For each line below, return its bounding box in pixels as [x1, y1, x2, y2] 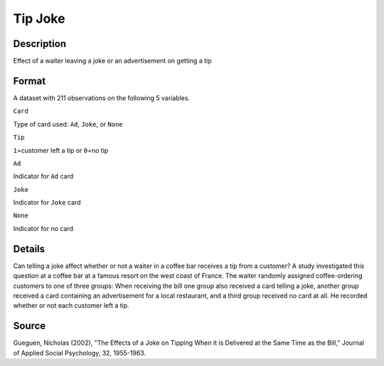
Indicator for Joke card [13, 198, 81, 207]
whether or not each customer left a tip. [13, 301, 129, 310]
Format [13, 75, 46, 87]
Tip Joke [13, 11, 65, 26]
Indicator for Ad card [13, 172, 74, 181]
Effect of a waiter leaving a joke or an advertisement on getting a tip [13, 57, 212, 65]
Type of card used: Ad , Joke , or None [13, 119, 123, 128]
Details [13, 242, 46, 255]
